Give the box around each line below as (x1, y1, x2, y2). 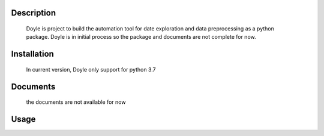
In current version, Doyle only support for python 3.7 (26, 66, 156, 73)
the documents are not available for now (26, 98, 126, 106)
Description (11, 8, 56, 18)
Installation (11, 49, 54, 59)
